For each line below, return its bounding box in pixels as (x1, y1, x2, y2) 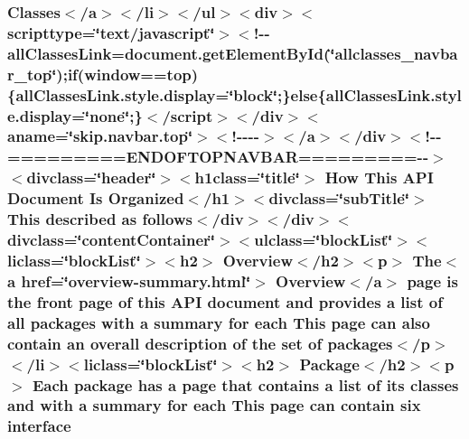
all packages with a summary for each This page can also (7, 311, 430, 333)
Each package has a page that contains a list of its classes (32, 373, 459, 396)
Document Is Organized (7, 187, 184, 210)
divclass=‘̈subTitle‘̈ (268, 187, 409, 210)
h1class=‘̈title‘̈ (194, 166, 300, 189)
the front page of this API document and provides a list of (7, 290, 443, 313)
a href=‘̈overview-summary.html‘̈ (7, 269, 251, 292)
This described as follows (7, 208, 192, 230)
